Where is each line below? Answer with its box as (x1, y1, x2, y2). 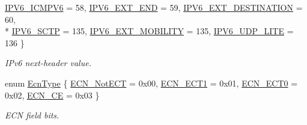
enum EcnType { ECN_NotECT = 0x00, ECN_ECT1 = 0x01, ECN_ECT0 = (5, 76, 298, 89)
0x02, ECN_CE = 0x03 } (5, 88, 100, 101)
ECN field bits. (5, 109, 59, 121)
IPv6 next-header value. (5, 56, 91, 69)
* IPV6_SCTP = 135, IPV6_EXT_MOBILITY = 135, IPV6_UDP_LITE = (5, 25, 294, 37)
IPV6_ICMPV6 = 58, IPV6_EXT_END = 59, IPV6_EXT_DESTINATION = (5, 1, 303, 13)
